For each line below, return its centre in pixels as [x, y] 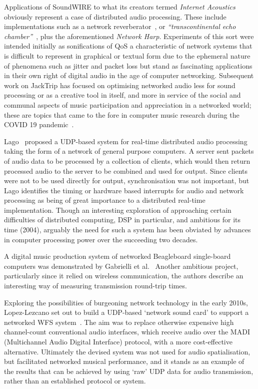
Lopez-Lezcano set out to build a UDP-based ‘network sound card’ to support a [126, 312]
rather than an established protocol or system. [75, 381]
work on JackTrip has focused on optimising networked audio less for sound [120, 85]
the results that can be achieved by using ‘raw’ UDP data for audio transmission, [129, 371]
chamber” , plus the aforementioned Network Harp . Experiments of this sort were [129, 36]
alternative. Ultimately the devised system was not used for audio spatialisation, [127, 351]
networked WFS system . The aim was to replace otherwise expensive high [119, 322]
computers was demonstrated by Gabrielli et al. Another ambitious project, [121, 266]
